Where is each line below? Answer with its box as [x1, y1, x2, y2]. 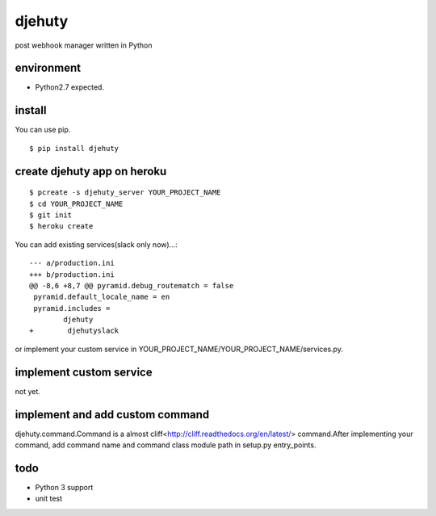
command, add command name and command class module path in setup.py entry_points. [15, 440, 317, 450]
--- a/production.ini [29, 258, 115, 268]
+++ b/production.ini [29, 270, 115, 279]
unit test [35, 493, 63, 504]
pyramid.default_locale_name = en [33, 292, 170, 302]
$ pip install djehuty [29, 144, 119, 153]
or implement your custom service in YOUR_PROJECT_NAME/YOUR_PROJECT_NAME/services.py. [15, 344, 343, 354]
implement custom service [15, 365, 153, 379]
